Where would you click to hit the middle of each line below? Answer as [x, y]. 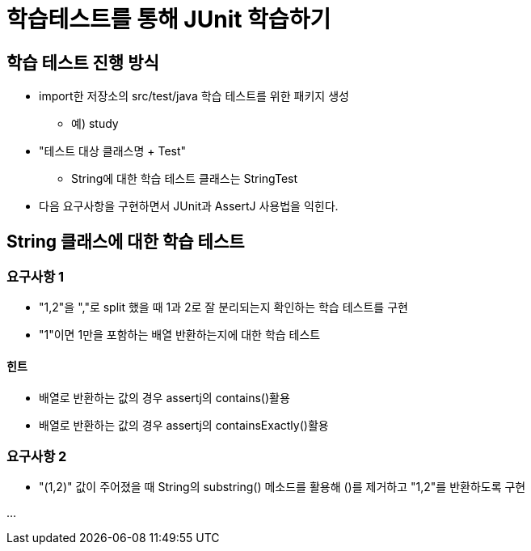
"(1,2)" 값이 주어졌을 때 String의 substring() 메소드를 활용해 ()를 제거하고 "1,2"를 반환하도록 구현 [282, 487]
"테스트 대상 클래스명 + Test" [113, 151]
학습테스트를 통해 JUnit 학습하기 [169, 19]
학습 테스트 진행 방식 [83, 62]
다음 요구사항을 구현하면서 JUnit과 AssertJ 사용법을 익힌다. [189, 206]
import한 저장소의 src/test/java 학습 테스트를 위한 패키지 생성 [194, 96]
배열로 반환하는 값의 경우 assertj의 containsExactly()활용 [184, 425]
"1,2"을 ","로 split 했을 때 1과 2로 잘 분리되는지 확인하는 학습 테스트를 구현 [223, 307]
